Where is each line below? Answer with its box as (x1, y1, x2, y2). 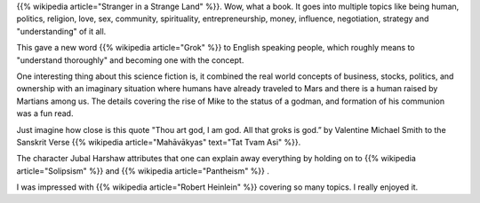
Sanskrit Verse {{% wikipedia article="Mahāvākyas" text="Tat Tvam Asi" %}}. (16, 137, 301, 147)
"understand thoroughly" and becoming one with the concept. (16, 54, 244, 66)
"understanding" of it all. (16, 26, 107, 36)
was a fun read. (16, 108, 74, 119)
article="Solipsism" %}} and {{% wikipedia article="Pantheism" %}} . (16, 165, 270, 176)
